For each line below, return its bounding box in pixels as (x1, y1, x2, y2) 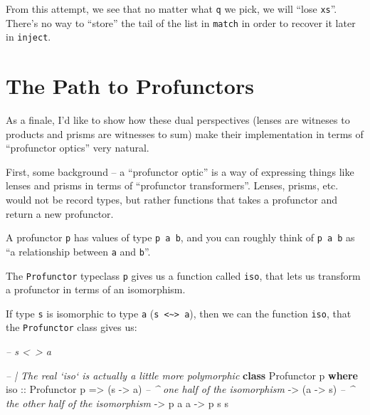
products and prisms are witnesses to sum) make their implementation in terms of (6, 126, 364, 141)
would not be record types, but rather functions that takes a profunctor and (6, 192, 338, 207)
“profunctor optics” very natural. (6, 140, 149, 155)
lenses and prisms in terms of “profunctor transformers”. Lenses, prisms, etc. (6, 178, 339, 193)
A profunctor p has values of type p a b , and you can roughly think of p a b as (6, 230, 355, 245)
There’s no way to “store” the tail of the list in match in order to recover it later (6, 15, 356, 30)
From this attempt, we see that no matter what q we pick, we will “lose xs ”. (6, 1, 337, 16)
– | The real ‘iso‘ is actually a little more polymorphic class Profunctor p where (6, 367, 358, 382)
